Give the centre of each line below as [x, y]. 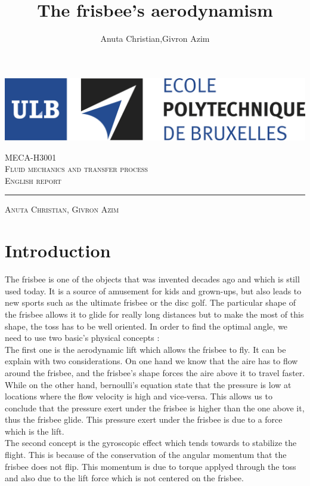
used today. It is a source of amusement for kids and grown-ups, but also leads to [153, 290]
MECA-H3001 [31, 157]
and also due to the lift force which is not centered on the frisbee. [124, 478]
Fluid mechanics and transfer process [77, 169]
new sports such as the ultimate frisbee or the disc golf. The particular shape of [150, 302]
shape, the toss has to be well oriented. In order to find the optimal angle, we [146, 326]
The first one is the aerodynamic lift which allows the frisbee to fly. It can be [145, 349]
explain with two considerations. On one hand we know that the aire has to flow [151, 361]
